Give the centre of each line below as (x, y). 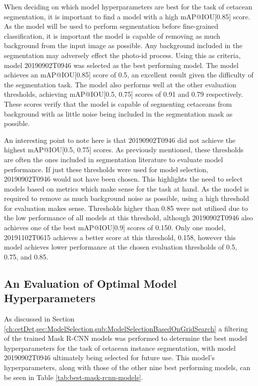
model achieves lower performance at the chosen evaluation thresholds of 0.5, (121, 247)
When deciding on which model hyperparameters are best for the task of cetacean (128, 6)
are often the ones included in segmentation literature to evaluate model (114, 159)
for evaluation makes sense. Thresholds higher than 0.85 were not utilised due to (126, 208)
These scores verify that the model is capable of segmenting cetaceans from (118, 103)
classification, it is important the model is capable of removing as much (112, 35)
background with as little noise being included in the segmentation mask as (118, 113)
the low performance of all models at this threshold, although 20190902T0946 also (129, 218)
